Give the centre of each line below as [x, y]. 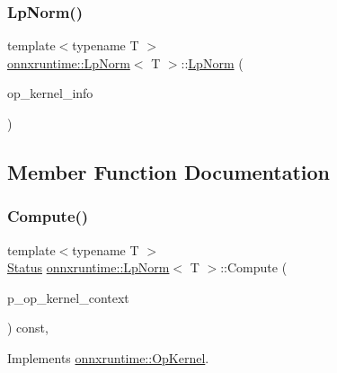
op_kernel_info [50, 93]
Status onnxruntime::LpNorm [89, 267]
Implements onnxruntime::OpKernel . [108, 357]
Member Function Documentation [169, 171]
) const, [28, 328]
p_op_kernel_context [68, 297]
